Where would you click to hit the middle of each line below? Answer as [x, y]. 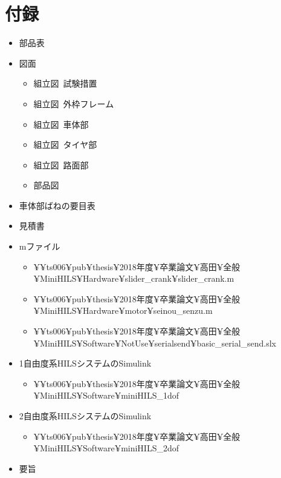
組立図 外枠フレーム [74, 103]
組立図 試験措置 [65, 83]
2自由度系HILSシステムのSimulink [85, 416]
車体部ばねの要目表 [57, 205]
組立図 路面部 [61, 164]
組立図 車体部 [61, 124]
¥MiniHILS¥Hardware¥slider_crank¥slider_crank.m [134, 278]
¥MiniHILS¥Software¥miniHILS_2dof [106, 448]
